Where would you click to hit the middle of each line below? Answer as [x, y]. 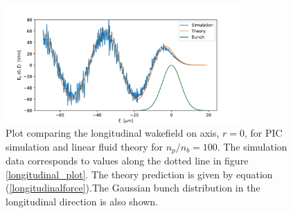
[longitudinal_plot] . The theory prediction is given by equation [139, 174]
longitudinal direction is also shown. [82, 202]
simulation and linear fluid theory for [84, 146]
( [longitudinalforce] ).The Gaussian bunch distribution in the [133, 188]
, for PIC [264, 133]
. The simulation [252, 146]
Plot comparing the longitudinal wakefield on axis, [113, 133]
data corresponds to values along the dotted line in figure [127, 161]
